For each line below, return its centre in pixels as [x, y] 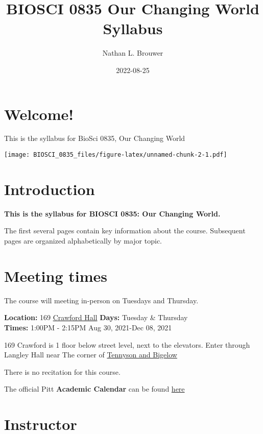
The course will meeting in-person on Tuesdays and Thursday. [101, 300]
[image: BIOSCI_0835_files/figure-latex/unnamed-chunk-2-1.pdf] [116, 155]
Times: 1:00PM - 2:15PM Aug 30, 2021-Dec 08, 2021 [88, 327]
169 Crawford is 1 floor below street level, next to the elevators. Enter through [127, 344]
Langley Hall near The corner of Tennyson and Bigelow [91, 355]
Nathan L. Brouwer [133, 53]
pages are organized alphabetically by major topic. [83, 240]
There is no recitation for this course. [62, 371]
